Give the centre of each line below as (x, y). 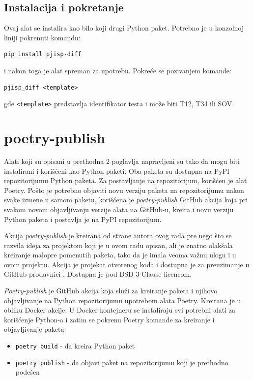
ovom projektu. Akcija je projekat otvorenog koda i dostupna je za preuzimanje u (127, 264)
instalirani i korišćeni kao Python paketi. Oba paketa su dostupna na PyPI (117, 171)
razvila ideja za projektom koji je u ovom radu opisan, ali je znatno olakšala (118, 245)
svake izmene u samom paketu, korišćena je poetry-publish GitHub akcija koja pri (126, 200)
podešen (28, 372)
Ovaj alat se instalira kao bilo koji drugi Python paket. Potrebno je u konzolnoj (124, 28)
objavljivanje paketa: (35, 329)
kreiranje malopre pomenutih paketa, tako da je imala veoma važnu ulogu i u (120, 255)
